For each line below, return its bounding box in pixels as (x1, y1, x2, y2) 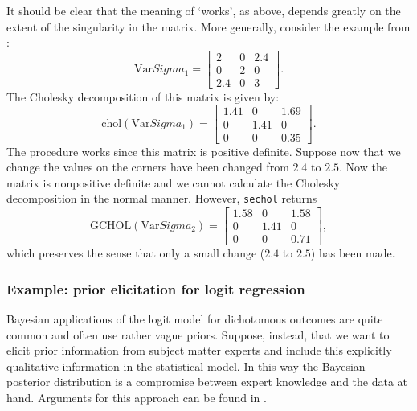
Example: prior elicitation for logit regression (6, 278, 305, 298)
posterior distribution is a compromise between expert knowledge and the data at (6, 373, 408, 390)
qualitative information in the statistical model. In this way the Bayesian (6, 357, 366, 374)
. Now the (339, 158, 387, 175)
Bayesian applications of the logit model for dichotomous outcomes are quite (6, 310, 383, 327)
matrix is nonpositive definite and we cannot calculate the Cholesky (6, 174, 341, 191)
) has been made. (310, 245, 395, 261)
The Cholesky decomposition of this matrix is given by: (6, 88, 280, 105)
